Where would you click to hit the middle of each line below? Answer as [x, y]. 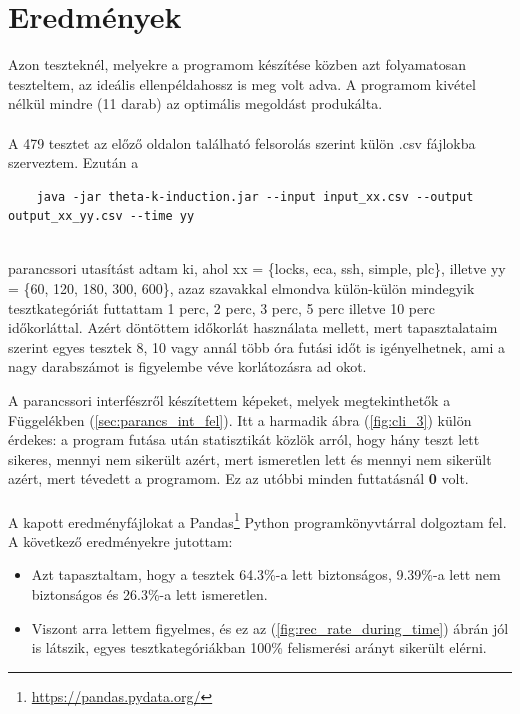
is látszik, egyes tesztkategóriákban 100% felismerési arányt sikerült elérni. [259, 647]
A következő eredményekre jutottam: [120, 540]
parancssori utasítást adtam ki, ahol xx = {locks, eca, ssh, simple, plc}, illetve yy [257, 268]
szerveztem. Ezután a [73, 162]
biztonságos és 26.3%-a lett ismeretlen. [149, 594]
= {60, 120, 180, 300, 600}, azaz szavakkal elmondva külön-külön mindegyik [241, 288]
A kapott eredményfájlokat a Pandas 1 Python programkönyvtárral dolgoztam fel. [257, 520]
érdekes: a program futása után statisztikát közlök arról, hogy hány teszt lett [244, 439]
